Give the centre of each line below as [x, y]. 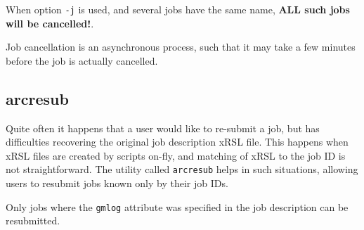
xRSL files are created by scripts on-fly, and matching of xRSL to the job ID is [176, 155]
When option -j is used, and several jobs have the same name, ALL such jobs [178, 9]
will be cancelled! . [50, 23]
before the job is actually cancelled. [82, 60]
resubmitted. [33, 221]
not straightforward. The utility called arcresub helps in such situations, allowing [182, 169]
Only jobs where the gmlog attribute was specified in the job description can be [177, 206]
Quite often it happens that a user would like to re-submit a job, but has [163, 128]
